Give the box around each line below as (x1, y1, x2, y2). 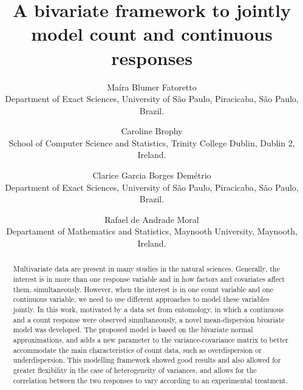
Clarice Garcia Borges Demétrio (92, 169, 211, 182)
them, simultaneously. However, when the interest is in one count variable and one (13, 284, 273, 294)
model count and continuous (31, 21, 273, 46)
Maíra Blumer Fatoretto (107, 80, 197, 93)
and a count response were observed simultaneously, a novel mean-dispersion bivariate (13, 314, 285, 324)
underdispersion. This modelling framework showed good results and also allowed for (13, 355, 281, 365)
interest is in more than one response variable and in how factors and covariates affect (13, 274, 285, 284)
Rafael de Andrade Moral (104, 213, 199, 225)
